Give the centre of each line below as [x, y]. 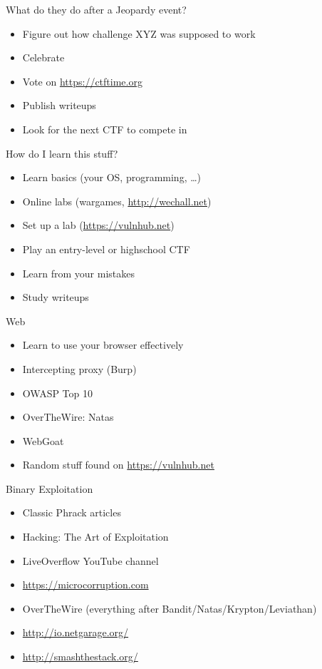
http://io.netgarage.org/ [76, 632]
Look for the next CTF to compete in [105, 129]
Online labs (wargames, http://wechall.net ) [117, 201]
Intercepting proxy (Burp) [79, 368]
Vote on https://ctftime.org [82, 81]
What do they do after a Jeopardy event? [96, 9]
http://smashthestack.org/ [80, 657]
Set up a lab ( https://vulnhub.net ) [98, 225]
